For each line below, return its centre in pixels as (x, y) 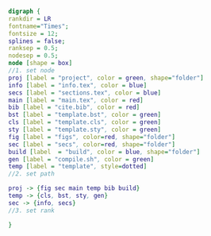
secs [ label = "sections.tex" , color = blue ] (84, 93)
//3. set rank (32, 211)
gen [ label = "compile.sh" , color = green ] (81, 159)
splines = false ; (37, 41)
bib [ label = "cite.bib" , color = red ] (74, 107)
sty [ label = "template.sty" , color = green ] (84, 130)
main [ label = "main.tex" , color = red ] (76, 100)
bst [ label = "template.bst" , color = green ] (84, 115)
